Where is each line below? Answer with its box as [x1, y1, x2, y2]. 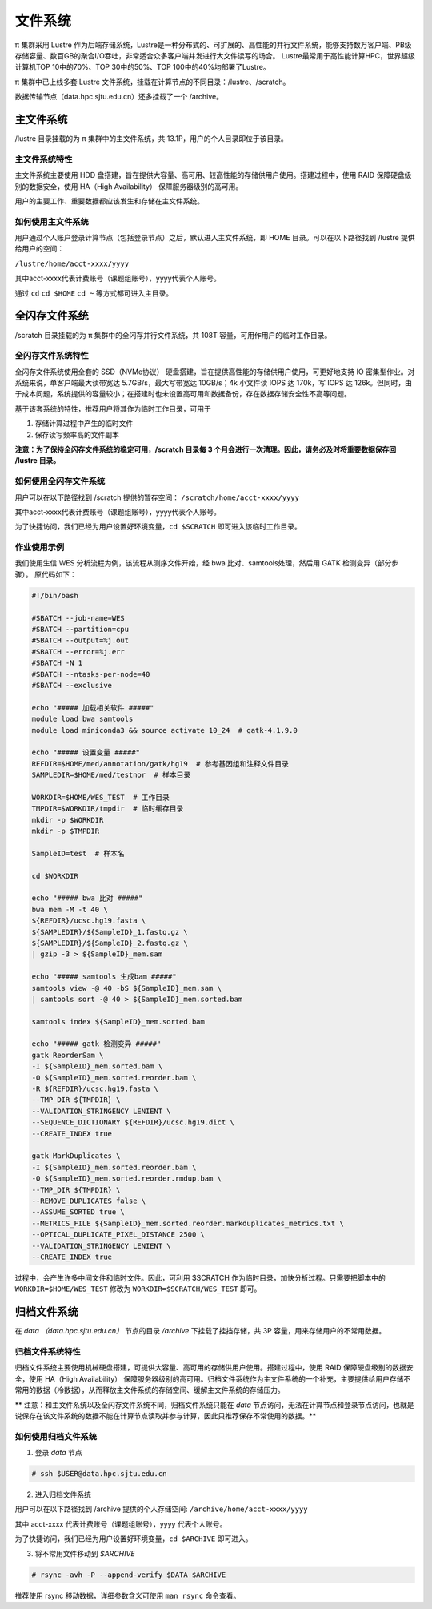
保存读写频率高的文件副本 [34, 429, 119, 440]
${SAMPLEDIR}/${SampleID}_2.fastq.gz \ [31, 938, 188, 947]
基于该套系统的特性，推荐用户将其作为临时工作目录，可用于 [14, 404, 211, 413]
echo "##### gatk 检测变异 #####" [31, 1040, 162, 1048]
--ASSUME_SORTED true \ [31, 1208, 126, 1217]
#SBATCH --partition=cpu [31, 625, 130, 634]
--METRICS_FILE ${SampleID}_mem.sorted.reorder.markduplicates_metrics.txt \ [31, 1218, 344, 1228]
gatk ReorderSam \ [31, 1050, 104, 1060]
